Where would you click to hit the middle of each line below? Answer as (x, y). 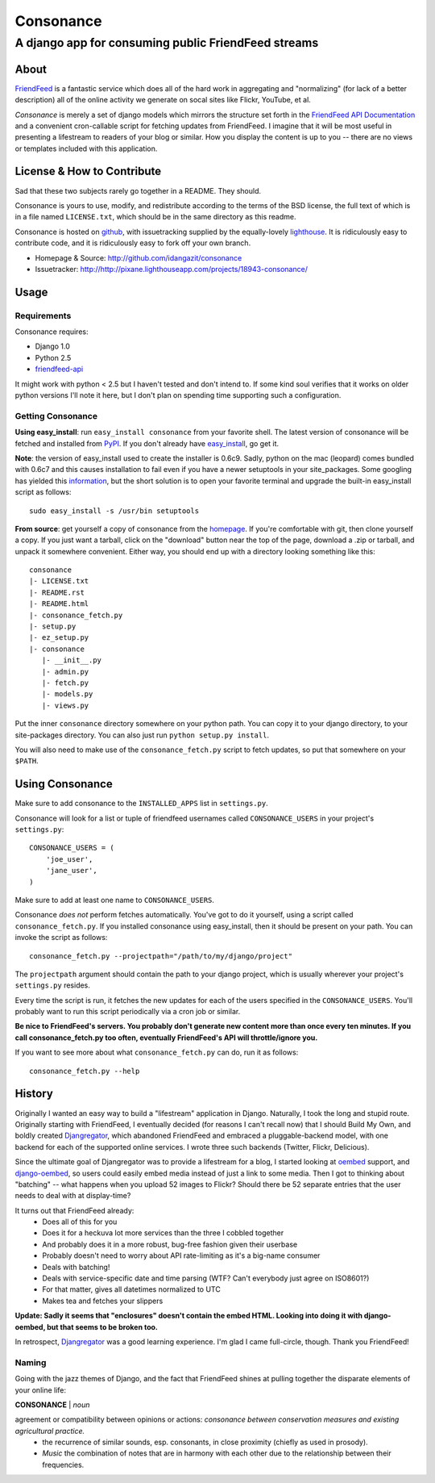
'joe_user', (69, 859)
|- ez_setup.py (59, 638)
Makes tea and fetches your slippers (103, 1301)
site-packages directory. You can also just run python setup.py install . (142, 735)
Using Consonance (64, 784)
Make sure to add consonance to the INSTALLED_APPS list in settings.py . (142, 804)
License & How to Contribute (88, 171)
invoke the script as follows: (61, 938)
